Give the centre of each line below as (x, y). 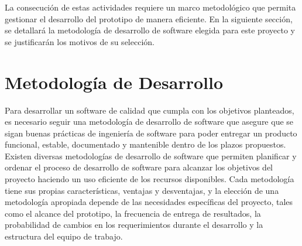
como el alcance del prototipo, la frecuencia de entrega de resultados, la (133, 213)
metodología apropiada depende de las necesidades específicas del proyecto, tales (149, 202)
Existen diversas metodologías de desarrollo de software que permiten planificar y (151, 156)
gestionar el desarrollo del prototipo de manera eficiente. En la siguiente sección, (149, 18)
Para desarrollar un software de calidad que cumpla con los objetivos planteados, (150, 110)
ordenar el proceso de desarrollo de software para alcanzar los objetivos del (139, 167)
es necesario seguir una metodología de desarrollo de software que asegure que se (149, 122)
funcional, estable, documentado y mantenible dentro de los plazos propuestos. (145, 144)
